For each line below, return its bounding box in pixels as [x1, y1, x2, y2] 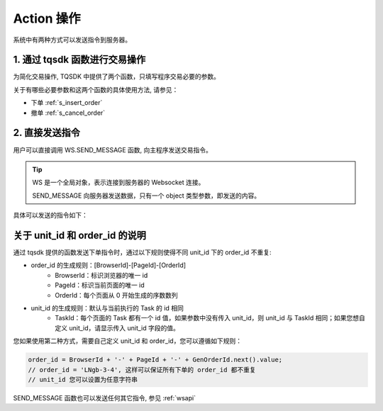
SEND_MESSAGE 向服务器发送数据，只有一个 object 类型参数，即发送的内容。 [32, 191, 261, 200]
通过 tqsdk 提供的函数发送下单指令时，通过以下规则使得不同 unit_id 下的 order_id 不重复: [13, 248, 272, 257]
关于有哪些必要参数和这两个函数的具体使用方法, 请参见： [13, 85, 179, 94]
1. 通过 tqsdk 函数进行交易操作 [13, 54, 146, 66]
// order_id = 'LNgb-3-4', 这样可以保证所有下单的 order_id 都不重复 [28, 366, 257, 373]
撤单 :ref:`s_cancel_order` [30, 108, 106, 117]
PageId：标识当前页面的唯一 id [55, 281, 145, 290]
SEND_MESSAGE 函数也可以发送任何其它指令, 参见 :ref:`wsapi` [13, 393, 196, 402]
